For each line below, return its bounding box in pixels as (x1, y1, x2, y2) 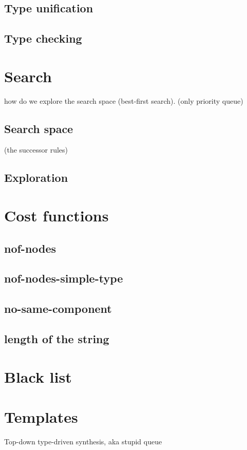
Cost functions (4, 205, 109, 226)
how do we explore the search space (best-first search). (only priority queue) (4, 95, 243, 106)
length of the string (4, 330, 109, 346)
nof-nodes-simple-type (4, 270, 123, 286)
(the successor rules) (4, 144, 68, 155)
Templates (4, 406, 78, 427)
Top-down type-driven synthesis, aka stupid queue (4, 436, 162, 446)
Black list (4, 366, 72, 387)
